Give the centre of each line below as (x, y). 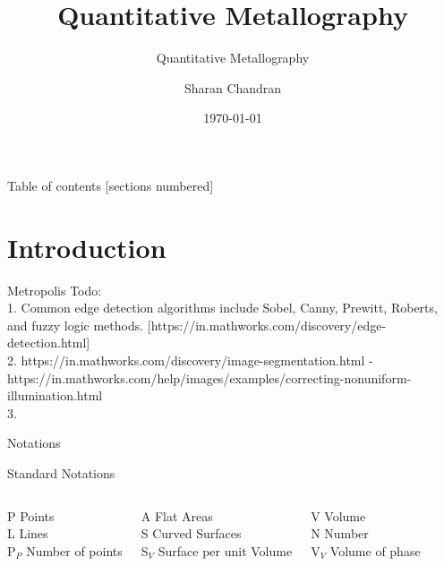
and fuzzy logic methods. (76, 325)
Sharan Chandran (233, 87)
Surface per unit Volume (225, 550)
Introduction (87, 247)
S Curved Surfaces (191, 533)
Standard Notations (61, 472)
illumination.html (55, 395)
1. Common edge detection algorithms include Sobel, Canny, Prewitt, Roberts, (222, 308)
